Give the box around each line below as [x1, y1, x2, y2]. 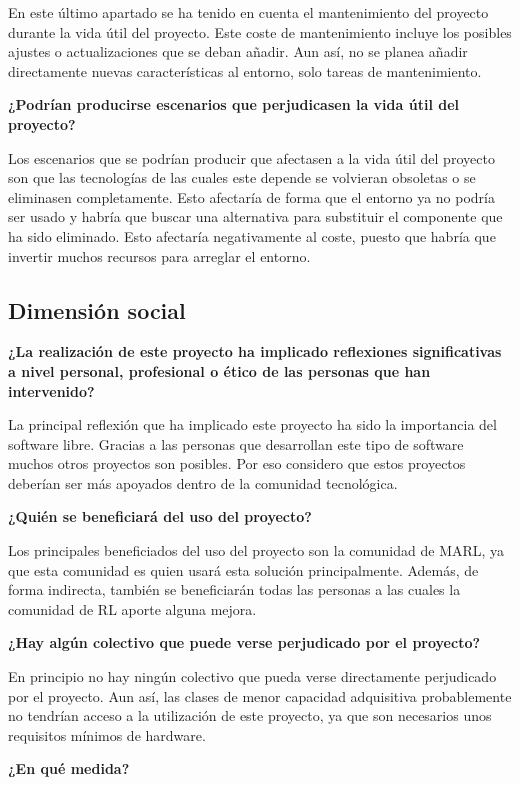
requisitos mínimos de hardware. [8, 724, 206, 745]
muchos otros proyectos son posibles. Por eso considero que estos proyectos [8, 453, 466, 474]
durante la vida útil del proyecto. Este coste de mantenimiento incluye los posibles [8, 21, 512, 42]
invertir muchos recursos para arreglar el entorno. [8, 245, 311, 266]
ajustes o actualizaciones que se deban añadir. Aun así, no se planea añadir [8, 41, 468, 62]
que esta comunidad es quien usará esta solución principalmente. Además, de [8, 559, 479, 580]
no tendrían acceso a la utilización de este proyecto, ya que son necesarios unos [8, 705, 492, 726]
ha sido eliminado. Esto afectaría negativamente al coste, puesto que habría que [8, 225, 496, 246]
